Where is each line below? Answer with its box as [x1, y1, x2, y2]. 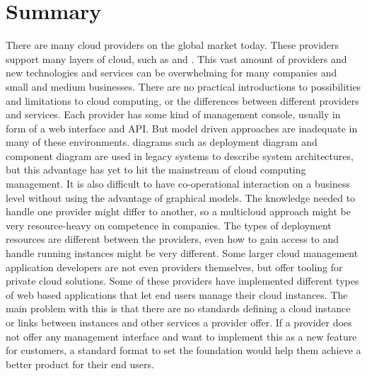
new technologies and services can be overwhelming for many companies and [6, 65, 337, 80]
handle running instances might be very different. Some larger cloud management [6, 246, 359, 261]
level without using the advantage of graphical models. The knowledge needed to [6, 190, 356, 205]
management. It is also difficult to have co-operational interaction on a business [6, 176, 350, 191]
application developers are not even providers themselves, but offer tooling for [6, 259, 343, 274]
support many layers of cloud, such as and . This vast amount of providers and [6, 51, 347, 66]
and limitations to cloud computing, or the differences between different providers [6, 93, 359, 108]
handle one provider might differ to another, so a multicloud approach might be [6, 204, 351, 219]
